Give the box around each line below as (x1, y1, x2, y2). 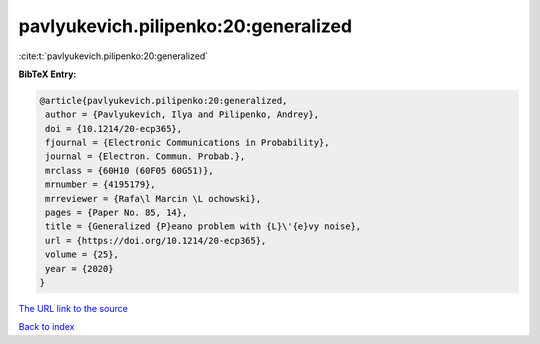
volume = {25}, (45, 249, 120, 260)
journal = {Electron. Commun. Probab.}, (45, 151, 246, 162)
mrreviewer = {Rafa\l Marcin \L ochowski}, (45, 193, 262, 204)
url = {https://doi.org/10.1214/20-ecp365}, (45, 235, 267, 246)
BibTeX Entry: (18, 68, 77, 80)
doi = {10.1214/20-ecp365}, (45, 123, 183, 134)
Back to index (18, 321, 75, 333)
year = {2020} (45, 263, 114, 274)
